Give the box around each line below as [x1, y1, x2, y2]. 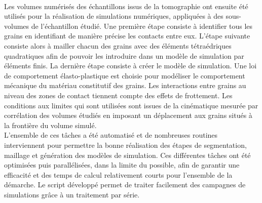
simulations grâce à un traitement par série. [4, 189, 140, 199]
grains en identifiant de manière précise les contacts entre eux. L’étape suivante [4, 30, 250, 41]
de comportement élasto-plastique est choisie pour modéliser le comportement [4, 70, 245, 80]
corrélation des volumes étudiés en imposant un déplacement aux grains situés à [4, 110, 252, 120]
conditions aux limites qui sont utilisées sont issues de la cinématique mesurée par [4, 100, 258, 110]
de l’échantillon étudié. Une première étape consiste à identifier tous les [31, 20, 253, 31]
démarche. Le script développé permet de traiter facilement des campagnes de [4, 179, 246, 190]
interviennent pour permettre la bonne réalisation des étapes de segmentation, [4, 139, 247, 150]
